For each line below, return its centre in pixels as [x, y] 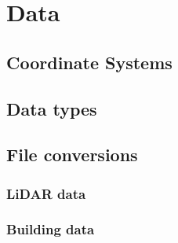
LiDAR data [46, 193]
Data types [52, 108]
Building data [51, 229]
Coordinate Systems [89, 62]
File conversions [72, 155]
